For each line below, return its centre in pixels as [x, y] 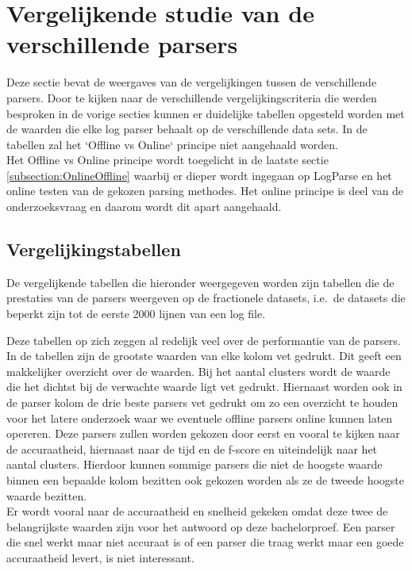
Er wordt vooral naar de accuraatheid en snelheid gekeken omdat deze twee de [197, 511]
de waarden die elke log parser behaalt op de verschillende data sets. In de [187, 129]
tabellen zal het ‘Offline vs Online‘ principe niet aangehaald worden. [172, 144]
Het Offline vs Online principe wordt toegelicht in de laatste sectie [167, 160]
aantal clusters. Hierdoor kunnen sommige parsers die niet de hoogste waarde [194, 464]
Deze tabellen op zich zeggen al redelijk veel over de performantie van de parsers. [204, 340]
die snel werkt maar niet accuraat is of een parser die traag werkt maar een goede [205, 542]
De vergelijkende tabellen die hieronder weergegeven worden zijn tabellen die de [200, 282]
